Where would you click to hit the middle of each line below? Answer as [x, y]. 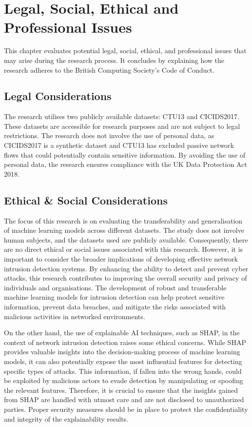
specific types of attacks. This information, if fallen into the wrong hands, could [123, 371]
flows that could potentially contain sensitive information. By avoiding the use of [125, 154]
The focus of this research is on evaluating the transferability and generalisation [123, 220]
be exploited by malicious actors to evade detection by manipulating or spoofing [124, 380]
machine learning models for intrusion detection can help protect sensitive [114, 297]
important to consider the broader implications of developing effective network [121, 259]
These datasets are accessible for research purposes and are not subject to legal [122, 126]
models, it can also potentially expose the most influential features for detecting [123, 361]
